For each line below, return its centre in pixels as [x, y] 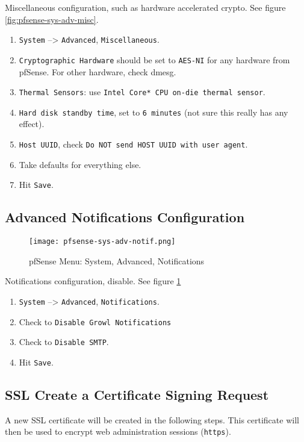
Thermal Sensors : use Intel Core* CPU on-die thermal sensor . [142, 92]
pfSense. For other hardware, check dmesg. [98, 71]
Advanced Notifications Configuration [125, 217]
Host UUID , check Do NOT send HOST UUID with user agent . [133, 144]
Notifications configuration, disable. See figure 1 [93, 281]
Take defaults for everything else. [80, 164]
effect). [32, 124]
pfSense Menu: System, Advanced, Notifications [117, 260]
